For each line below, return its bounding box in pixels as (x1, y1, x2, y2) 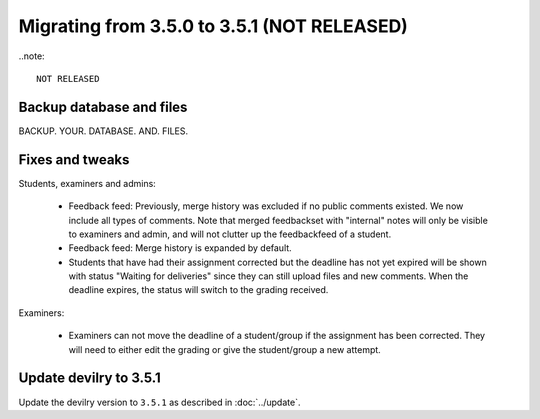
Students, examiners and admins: (18, 177, 157, 189)
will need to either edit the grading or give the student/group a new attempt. (68, 343, 382, 355)
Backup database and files (18, 98, 188, 115)
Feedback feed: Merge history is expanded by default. (68, 242, 292, 254)
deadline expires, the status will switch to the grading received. (68, 284, 329, 296)
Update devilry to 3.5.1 (18, 370, 161, 387)
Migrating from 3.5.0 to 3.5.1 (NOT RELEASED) (18, 15, 409, 37)
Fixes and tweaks (18, 151, 130, 168)
